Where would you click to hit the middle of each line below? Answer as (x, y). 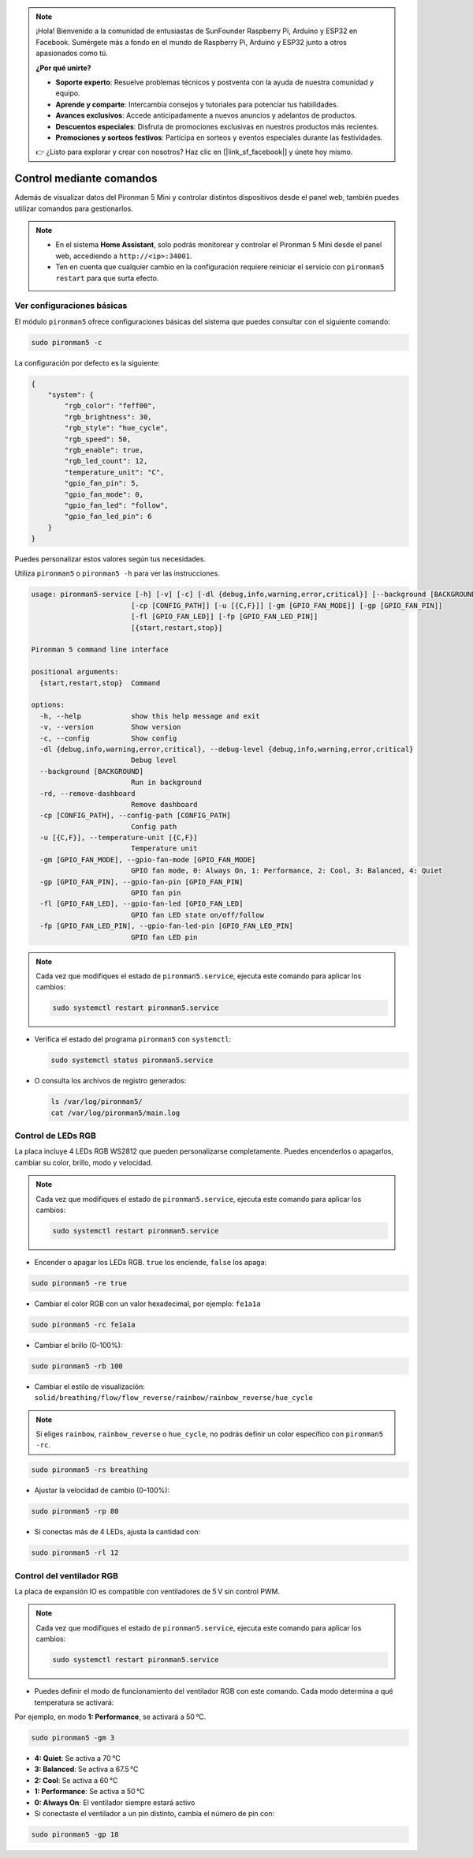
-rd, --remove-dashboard (88, 793)
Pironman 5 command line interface (100, 650)
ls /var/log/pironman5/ (97, 1102)
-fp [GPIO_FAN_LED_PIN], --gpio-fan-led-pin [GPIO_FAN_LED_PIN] (166, 926)
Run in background (166, 783)
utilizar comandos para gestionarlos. (74, 208)
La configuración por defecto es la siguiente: (88, 362)
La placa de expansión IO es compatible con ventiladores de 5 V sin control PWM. (147, 1592)
